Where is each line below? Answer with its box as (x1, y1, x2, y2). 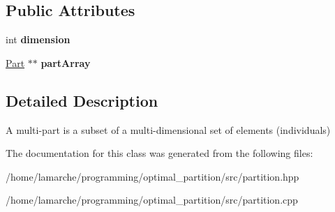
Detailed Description (6, 89, 158, 111)
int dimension (6, 32, 70, 47)
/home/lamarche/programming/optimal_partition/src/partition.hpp (6, 169, 299, 183)
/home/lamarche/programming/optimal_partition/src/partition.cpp (6, 192, 298, 207)
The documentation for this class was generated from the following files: (6, 146, 313, 160)
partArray (40, 55, 91, 70)
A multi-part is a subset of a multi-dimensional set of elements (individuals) (6, 122, 331, 137)
